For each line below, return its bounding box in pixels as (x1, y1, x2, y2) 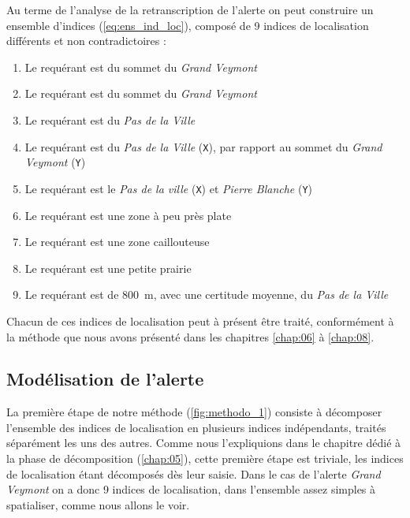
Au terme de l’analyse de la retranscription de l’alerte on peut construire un (6, 2, 374, 17)
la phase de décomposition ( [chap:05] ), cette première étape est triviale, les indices (6, 450, 404, 467)
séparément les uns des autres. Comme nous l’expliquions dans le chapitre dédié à (6, 434, 401, 451)
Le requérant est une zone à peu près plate (24, 207, 232, 223)
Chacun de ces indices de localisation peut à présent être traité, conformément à (6, 312, 394, 329)
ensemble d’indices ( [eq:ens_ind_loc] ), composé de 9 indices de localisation (6, 17, 369, 33)
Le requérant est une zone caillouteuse (24, 233, 210, 250)
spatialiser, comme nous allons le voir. (6, 496, 190, 512)
